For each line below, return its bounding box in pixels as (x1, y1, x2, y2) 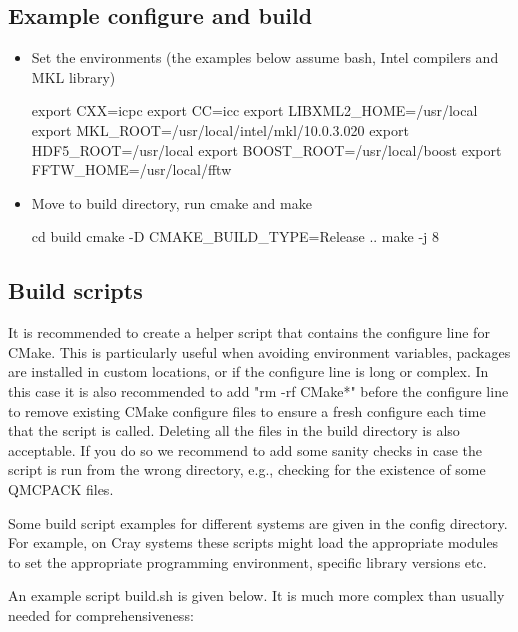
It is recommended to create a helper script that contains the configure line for (8, 322, 490, 343)
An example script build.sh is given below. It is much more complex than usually (8, 585, 505, 606)
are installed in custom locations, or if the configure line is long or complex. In (8, 361, 489, 382)
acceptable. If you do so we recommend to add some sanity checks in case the (8, 439, 482, 460)
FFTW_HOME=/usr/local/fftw (31, 159, 232, 180)
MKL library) (31, 66, 116, 87)
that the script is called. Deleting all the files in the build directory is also (8, 420, 460, 441)
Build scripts (8, 275, 143, 306)
